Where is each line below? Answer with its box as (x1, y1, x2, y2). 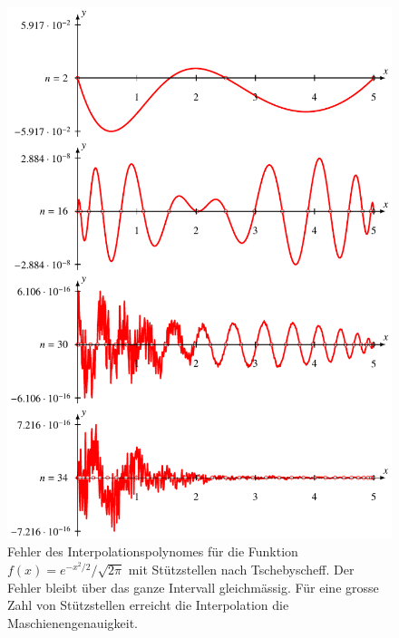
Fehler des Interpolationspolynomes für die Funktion (7, 542, 298, 561)
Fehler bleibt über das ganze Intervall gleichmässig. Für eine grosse (7, 577, 379, 596)
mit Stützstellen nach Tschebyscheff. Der (128, 559, 355, 578)
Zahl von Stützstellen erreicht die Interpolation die (7, 595, 289, 614)
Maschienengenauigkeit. (7, 613, 138, 632)
